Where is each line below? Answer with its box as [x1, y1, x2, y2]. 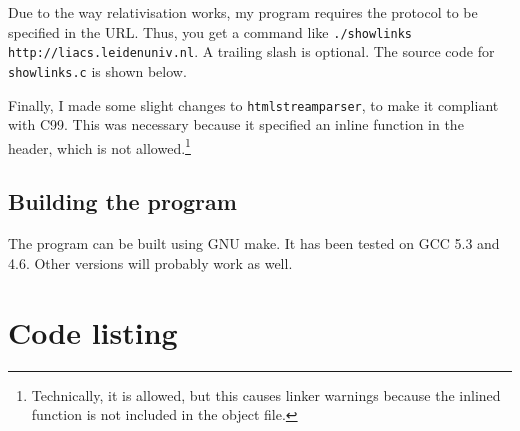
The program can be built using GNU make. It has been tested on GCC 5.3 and [8, 233, 500, 254]
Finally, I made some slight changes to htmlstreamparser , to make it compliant [8, 94, 499, 115]
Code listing [8, 311, 178, 352]
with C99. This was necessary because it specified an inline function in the [8, 114, 464, 135]
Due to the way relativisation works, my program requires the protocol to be [8, 2, 478, 22]
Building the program [8, 186, 237, 217]
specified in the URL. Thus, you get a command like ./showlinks [8, 21, 412, 42]
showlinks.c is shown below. [8, 60, 187, 81]
